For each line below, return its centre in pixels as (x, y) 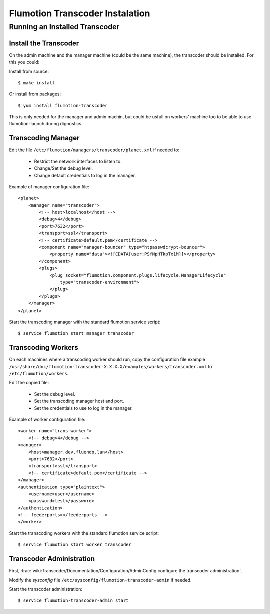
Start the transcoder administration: (46, 589)
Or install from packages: (35, 94)
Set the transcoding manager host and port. (79, 401)
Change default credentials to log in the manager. (85, 175)
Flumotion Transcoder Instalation (80, 13)
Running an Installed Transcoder (64, 27)
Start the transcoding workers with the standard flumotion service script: (84, 533)
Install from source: (29, 71)
